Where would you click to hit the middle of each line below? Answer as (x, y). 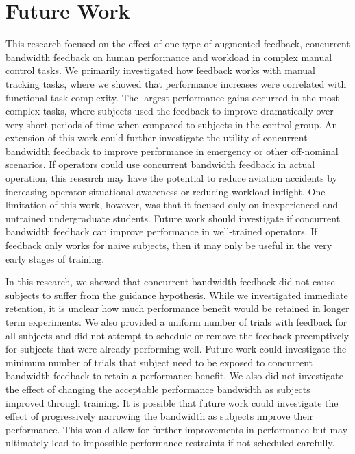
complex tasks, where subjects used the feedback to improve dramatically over (170, 111)
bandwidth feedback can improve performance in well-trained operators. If (161, 231)
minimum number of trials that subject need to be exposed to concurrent (159, 362)
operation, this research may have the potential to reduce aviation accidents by (172, 178)
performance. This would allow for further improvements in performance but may (177, 429)
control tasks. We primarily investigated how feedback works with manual (160, 70)
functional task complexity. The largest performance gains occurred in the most (173, 97)
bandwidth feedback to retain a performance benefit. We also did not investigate (175, 375)
